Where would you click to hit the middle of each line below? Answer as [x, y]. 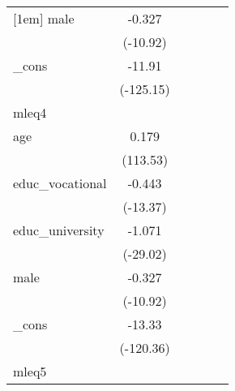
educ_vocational [60, 183]
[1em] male [44, 18]
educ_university [59, 230]
